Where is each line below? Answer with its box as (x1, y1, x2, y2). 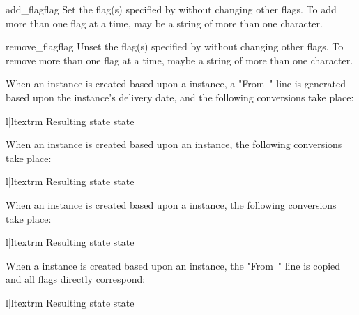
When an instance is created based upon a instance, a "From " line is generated (6, 76, 346, 91)
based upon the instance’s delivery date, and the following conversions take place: (6, 89, 354, 104)
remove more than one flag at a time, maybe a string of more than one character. (6, 52, 353, 67)
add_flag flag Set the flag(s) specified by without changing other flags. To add (6, 2, 337, 16)
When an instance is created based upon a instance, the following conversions (6, 197, 337, 212)
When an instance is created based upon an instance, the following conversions (6, 137, 342, 152)
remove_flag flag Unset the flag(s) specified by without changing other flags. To (6, 39, 344, 54)
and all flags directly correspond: (6, 272, 146, 286)
